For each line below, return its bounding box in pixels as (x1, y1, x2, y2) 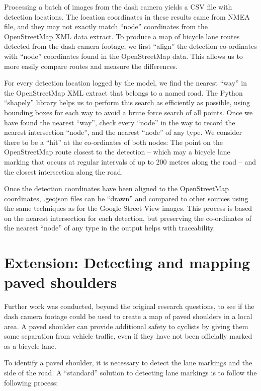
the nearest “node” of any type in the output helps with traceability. (4, 222, 215, 233)
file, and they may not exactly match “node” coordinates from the (4, 21, 208, 32)
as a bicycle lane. (4, 340, 56, 351)
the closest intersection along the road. (4, 166, 123, 177)
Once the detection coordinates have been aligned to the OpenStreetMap (4, 183, 229, 194)
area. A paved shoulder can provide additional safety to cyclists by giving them (4, 321, 248, 331)
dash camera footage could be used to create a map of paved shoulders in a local (4, 310, 252, 321)
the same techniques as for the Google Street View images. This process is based (4, 203, 252, 213)
